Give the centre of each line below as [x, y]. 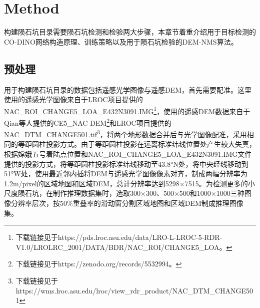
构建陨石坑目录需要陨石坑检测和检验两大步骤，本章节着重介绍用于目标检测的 [130, 32]
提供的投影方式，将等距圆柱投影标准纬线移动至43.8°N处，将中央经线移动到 [126, 164]
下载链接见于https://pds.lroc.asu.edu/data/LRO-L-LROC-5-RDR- [119, 237]
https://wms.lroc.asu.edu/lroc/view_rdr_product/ [94, 290]
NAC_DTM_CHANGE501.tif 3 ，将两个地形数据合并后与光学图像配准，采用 [125, 133]
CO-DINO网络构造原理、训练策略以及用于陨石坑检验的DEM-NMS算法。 [121, 41]
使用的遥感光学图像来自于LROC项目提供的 [73, 99]
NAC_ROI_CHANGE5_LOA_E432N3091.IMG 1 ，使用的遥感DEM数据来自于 [127, 110]
